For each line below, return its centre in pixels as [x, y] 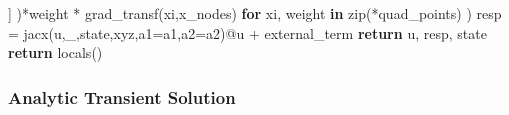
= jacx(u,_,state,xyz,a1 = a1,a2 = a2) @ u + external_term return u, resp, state [247, 32]
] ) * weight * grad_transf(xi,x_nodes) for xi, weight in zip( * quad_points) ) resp [255, 13]
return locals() [55, 52]
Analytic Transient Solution [122, 96]
